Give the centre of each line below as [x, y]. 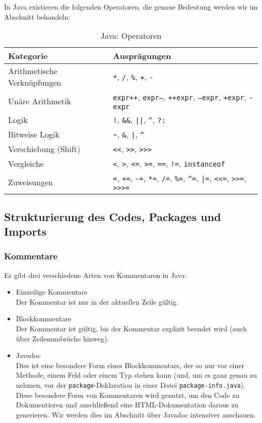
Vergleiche [26, 164]
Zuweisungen [30, 182]
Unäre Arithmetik [40, 101]
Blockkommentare [44, 319]
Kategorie [28, 56]
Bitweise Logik [34, 134]
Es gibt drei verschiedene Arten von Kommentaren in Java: [95, 275]
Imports [25, 231]
